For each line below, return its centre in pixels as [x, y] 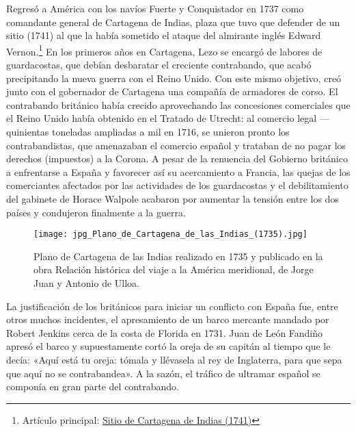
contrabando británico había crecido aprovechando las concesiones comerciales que [178, 104]
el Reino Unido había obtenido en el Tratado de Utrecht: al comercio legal [162, 118]
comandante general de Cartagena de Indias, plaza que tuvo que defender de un [173, 22]
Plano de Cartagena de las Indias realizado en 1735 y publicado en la [178, 256]
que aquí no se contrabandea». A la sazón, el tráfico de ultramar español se [163, 373]
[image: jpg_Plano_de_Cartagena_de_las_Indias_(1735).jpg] [170, 234]
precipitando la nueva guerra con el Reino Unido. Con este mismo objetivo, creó [174, 78]
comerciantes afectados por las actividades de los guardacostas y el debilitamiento [177, 185]
